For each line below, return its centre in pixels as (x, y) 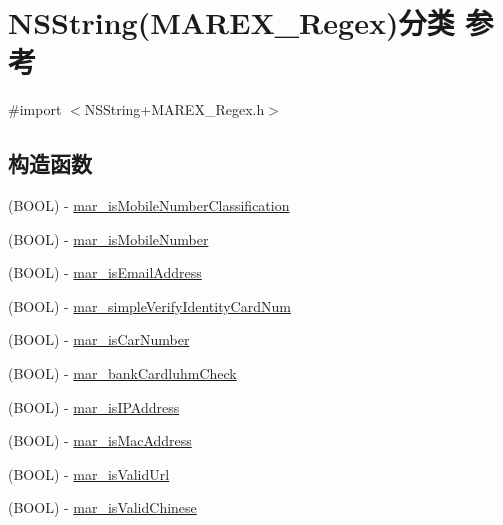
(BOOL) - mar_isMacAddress (100, 440)
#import (35, 109)
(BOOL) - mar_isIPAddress (94, 406)
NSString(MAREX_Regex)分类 (231, 22)
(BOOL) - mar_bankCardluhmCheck (122, 373)
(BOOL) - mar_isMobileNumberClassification (149, 205)
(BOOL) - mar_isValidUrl (89, 473)
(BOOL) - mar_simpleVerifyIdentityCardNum (149, 305)
